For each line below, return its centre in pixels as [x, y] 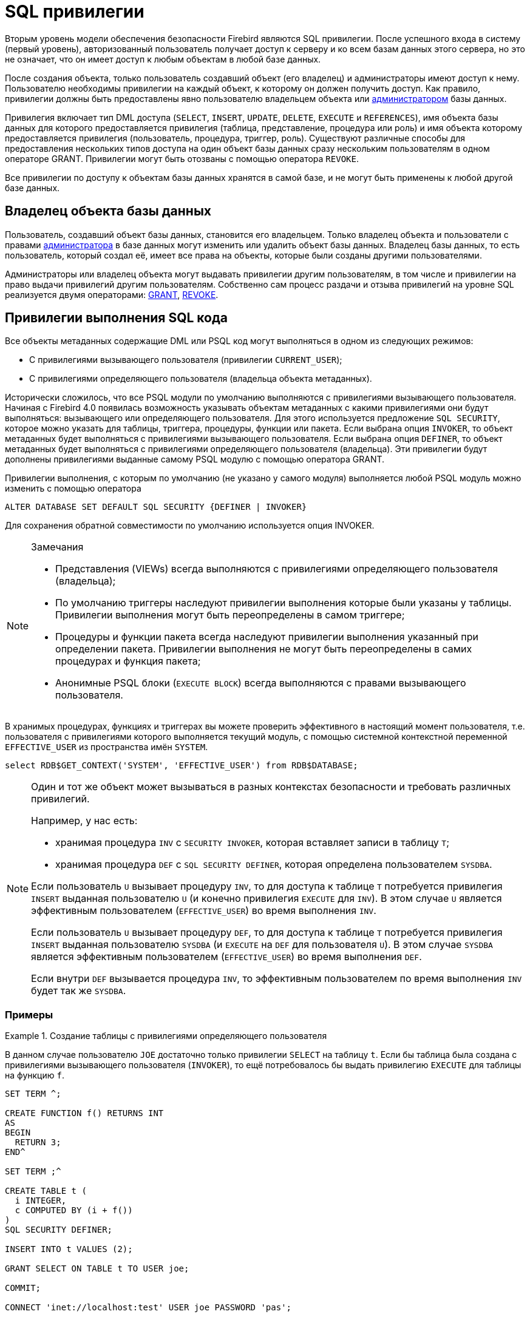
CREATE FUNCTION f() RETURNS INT [84, 1113]
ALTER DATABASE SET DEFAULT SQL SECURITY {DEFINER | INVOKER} [156, 507]
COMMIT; [23, 1288]
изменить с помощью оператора [73, 489]
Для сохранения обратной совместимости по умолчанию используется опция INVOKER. [190, 526]
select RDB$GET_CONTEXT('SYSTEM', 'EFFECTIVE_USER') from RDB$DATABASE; [182, 766]
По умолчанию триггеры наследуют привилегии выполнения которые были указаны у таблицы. [284, 603]
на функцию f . [35, 1075]
